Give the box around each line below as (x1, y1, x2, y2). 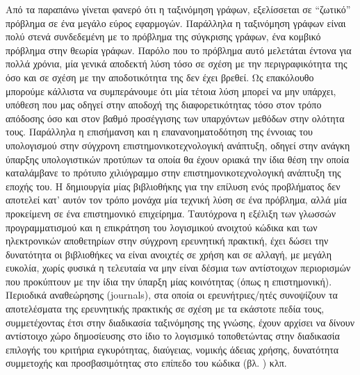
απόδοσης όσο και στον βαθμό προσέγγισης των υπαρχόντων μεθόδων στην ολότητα (6, 110, 345, 125)
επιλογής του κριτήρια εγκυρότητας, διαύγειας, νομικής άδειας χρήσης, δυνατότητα (6, 342, 339, 356)
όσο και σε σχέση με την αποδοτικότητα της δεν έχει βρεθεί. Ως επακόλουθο (6, 69, 314, 84)
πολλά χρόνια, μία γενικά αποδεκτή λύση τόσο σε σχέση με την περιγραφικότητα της (6, 56, 347, 71)
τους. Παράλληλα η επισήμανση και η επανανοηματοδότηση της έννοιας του (6, 124, 313, 139)
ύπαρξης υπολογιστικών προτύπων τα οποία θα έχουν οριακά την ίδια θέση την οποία (6, 151, 349, 166)
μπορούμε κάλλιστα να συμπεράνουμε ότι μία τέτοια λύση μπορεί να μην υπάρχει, (6, 83, 336, 98)
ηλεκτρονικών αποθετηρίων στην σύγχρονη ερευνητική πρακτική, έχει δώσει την (6, 233, 329, 248)
